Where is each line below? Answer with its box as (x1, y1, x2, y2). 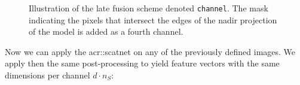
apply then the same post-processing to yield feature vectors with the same (5, 57, 280, 69)
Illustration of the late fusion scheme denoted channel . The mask (29, 2, 268, 14)
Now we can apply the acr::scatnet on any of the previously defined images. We (5, 45, 296, 57)
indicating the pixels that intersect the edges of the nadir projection (29, 13, 277, 26)
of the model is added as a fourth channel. (29, 25, 183, 38)
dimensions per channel (5, 69, 90, 81)
